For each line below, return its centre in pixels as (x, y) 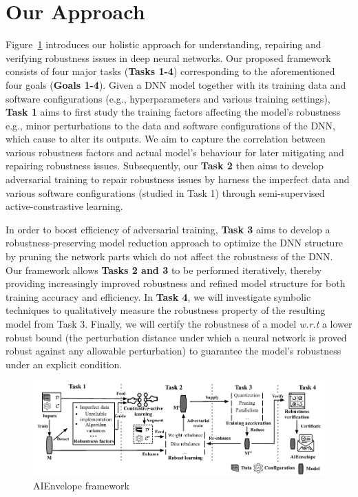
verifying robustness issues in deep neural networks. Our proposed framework (168, 57)
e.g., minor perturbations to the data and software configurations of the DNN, (170, 125)
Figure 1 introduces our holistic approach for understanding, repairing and (164, 44)
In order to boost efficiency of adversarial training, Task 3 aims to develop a (168, 229)
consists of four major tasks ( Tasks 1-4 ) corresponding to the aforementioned (170, 71)
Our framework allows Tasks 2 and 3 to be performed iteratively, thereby (164, 269)
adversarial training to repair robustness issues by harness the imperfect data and (178, 179)
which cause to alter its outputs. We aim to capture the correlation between (166, 139)
